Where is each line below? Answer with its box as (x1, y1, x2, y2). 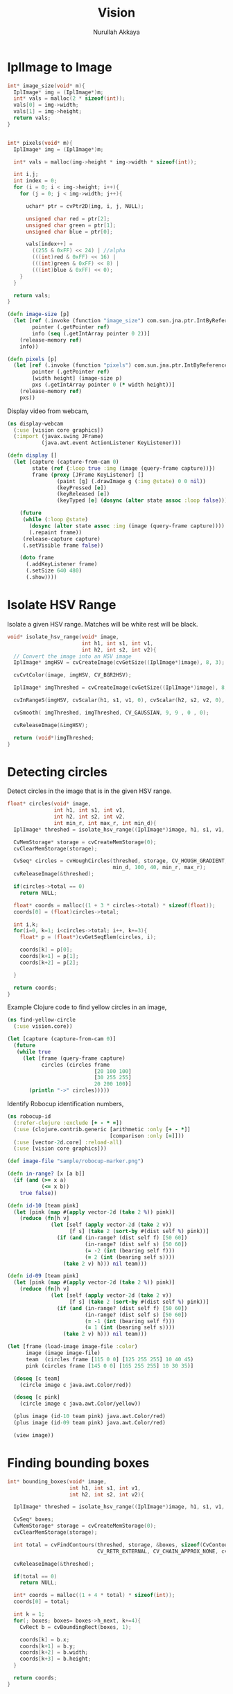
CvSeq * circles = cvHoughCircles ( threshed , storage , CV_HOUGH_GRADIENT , (13, 857, 228, 864)
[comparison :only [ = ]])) (110, 1132, 185, 1139)
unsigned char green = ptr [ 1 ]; (25, 222, 116, 229)
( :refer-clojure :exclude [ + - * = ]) (13, 1119, 123, 1126)
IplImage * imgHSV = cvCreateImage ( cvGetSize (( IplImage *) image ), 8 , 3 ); (13, 659, 225, 666)
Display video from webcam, (7, 407, 89, 415)
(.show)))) (25, 574, 58, 581)
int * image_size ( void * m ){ (7, 82, 85, 89)
